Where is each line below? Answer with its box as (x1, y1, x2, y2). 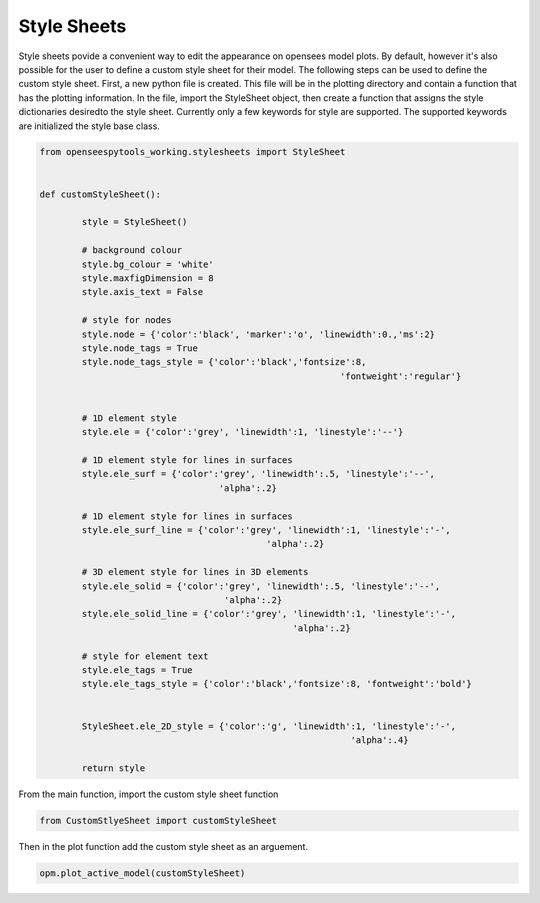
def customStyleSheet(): (39, 188, 162, 200)
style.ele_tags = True (81, 664, 194, 675)
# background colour (81, 245, 183, 256)
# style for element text (81, 650, 209, 662)
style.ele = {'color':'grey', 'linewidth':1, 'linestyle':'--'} (81, 426, 404, 438)
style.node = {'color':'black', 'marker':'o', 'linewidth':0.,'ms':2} (81, 328, 435, 340)
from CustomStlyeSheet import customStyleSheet (39, 815, 277, 826)
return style (81, 762, 146, 774)
